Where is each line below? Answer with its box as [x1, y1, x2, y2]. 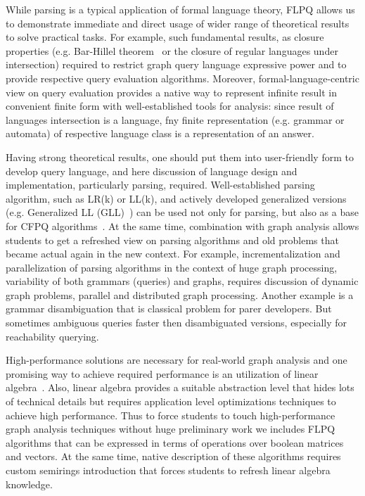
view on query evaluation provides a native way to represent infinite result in [6, 84, 337, 99]
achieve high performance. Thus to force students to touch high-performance [6, 407, 335, 422]
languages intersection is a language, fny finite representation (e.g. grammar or [6, 112, 345, 127]
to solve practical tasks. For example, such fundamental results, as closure [6, 30, 324, 44]
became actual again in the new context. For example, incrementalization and [6, 246, 340, 261]
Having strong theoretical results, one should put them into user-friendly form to [6, 149, 354, 164]
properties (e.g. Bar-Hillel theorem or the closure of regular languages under [6, 43, 338, 58]
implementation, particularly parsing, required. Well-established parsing [6, 177, 315, 192]
